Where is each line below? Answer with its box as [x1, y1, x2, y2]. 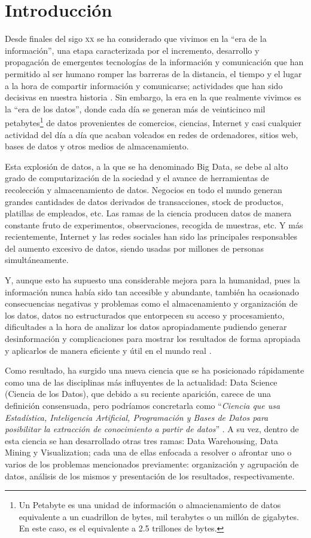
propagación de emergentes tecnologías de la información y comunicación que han [5, 56, 304, 68]
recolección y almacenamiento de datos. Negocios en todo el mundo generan [5, 183, 282, 195]
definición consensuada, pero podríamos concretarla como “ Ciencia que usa [5, 399, 280, 411]
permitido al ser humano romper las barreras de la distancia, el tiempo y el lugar [5, 67, 302, 80]
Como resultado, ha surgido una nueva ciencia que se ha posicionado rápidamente [5, 364, 304, 377]
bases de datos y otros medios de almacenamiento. [5, 140, 189, 152]
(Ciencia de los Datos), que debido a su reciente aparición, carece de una [5, 387, 272, 400]
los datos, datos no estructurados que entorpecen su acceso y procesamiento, [5, 308, 285, 321]
